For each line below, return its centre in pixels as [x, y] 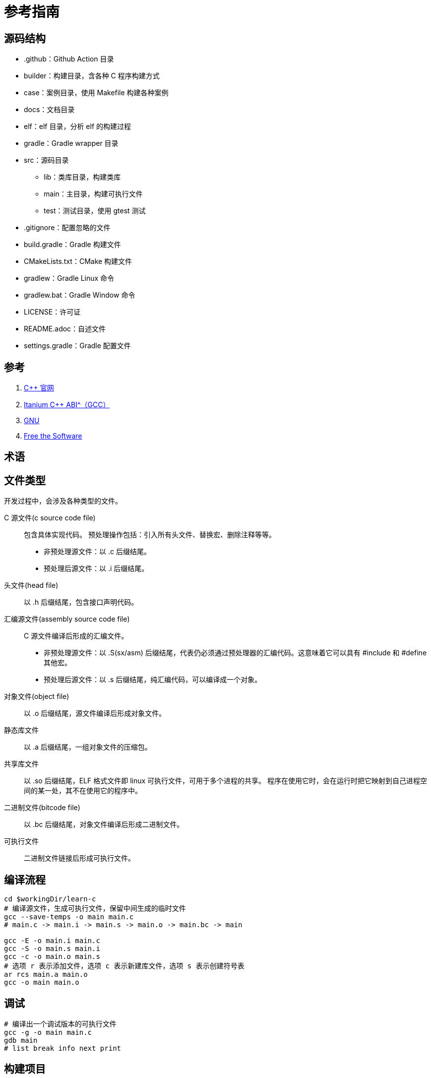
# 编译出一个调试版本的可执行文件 [60, 1024]
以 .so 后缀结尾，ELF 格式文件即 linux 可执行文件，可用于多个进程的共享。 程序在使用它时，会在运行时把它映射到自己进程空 [226, 781]
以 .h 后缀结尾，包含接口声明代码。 [81, 602]
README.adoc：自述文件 [65, 329]
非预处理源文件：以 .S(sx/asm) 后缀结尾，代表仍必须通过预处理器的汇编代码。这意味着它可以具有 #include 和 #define [235, 653]
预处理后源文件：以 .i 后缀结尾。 [96, 569]
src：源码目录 [46, 160]
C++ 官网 [39, 388]
